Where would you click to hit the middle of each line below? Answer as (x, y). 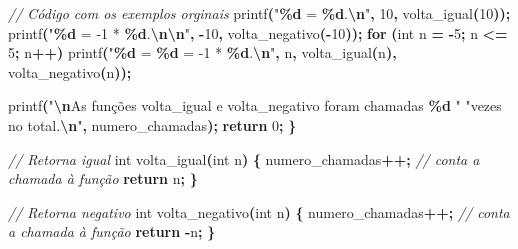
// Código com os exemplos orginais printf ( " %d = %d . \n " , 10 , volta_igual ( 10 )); (259, 13)
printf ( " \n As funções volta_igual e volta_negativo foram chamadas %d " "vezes (255, 105)
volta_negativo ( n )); (70, 71)
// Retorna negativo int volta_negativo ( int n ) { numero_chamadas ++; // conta (259, 211)
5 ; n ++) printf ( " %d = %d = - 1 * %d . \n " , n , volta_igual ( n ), (202, 52)
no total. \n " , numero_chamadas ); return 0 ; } (152, 124)
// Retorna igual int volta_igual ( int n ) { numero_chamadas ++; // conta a (244, 158)
